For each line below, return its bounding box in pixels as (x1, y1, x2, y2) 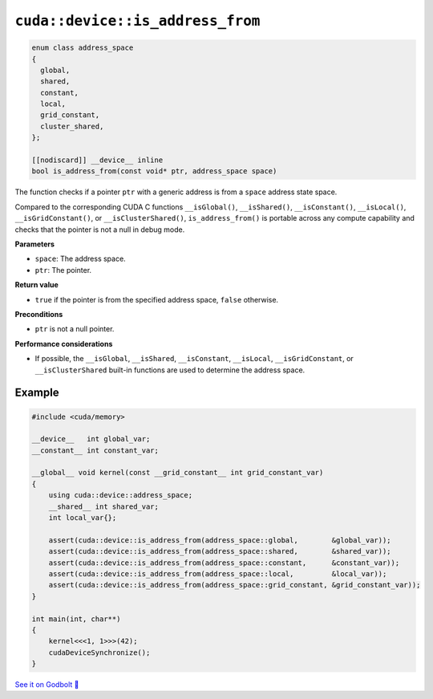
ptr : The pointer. (34, 265, 92, 274)
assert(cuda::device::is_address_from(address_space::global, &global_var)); (48, 535, 392, 545)
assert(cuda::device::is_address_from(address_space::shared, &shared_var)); (48, 547, 392, 556)
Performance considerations (14, 339, 113, 348)
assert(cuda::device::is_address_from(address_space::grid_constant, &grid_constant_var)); (48, 580, 421, 590)
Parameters (14, 239, 55, 249)
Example (14, 386, 59, 400)
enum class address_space (31, 43, 134, 52)
